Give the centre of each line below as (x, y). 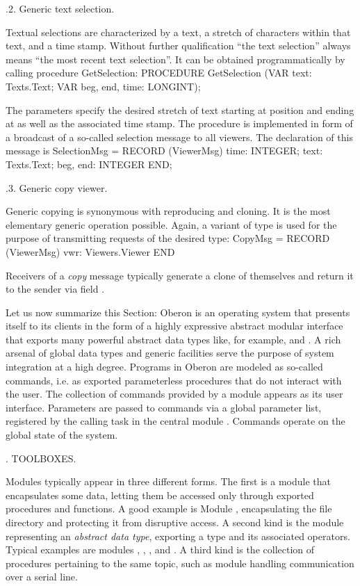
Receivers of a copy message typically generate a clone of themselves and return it (180, 275)
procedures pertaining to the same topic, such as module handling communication (180, 563)
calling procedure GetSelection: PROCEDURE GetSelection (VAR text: (159, 73)
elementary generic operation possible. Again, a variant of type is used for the (171, 224)
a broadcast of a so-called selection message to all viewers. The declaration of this (179, 137)
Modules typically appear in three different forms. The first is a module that (168, 481)
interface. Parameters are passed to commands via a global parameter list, (164, 407)
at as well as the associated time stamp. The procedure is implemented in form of (179, 123)
